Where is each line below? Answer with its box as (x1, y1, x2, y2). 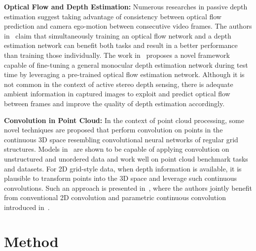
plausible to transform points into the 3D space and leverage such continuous (4, 173, 237, 183)
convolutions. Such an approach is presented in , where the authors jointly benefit (4, 182, 252, 193)
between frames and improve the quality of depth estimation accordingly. (4, 98, 225, 108)
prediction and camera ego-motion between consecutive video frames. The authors (4, 21, 252, 31)
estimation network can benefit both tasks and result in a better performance (4, 40, 238, 50)
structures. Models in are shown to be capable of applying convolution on (4, 144, 229, 154)
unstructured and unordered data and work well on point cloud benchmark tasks (4, 153, 248, 164)
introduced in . (4, 202, 50, 212)
